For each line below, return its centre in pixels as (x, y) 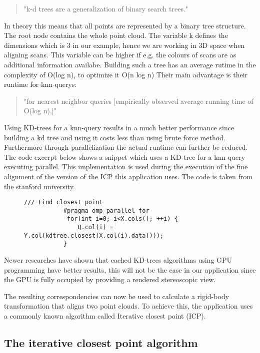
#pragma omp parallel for (106, 210)
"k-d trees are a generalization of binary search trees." (106, 8)
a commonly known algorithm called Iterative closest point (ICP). (105, 316)
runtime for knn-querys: (40, 84)
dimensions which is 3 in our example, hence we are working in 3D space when (124, 45)
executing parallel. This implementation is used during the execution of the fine (126, 167)
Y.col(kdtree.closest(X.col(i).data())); (94, 235)
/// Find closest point (63, 202)
